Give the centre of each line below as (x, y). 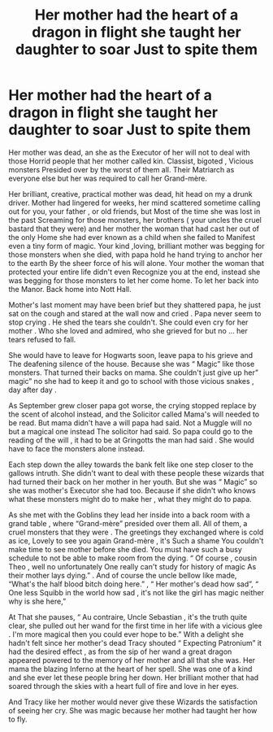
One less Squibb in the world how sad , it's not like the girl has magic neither (136, 592)
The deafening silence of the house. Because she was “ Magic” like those (132, 364)
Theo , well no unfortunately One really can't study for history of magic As (132, 566)
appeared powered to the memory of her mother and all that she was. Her (132, 660)
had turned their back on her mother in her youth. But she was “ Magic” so (133, 481)
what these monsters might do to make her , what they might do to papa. (130, 499)
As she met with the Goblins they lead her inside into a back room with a (129, 515)
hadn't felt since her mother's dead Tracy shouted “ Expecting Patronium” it (135, 643)
